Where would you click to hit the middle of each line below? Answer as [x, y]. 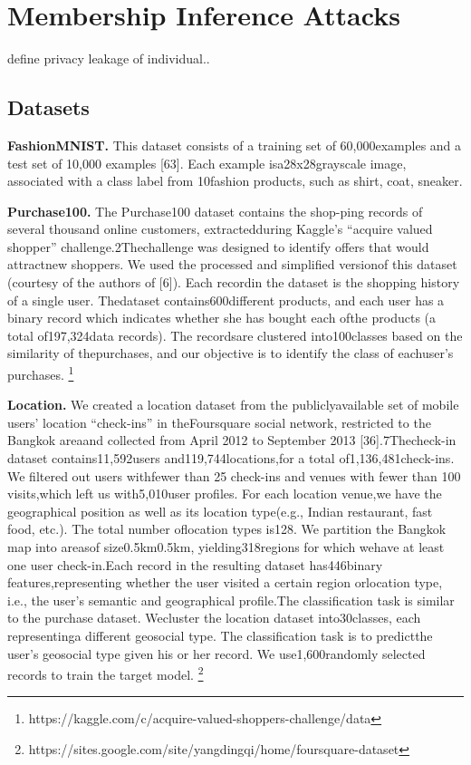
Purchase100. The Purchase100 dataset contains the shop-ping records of [215, 211]
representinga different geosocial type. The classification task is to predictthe [220, 636]
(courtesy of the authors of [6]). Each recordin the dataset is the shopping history [234, 282]
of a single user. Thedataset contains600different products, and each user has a [226, 300]
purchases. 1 [41, 373]
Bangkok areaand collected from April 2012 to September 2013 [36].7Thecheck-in [232, 440]
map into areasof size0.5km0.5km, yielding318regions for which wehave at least [226, 547]
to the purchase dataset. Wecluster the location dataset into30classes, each [214, 618]
